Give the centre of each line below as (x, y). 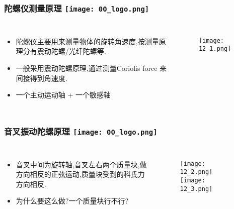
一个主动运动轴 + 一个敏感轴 (63, 95)
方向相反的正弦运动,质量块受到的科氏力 (80, 174)
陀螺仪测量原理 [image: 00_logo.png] (77, 8)
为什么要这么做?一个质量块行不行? (72, 201)
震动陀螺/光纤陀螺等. (71, 51)
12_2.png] (196, 172)
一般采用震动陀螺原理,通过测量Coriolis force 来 (91, 68)
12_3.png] (196, 189)
